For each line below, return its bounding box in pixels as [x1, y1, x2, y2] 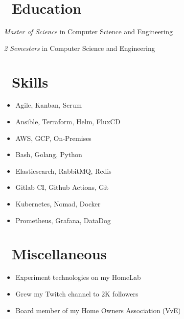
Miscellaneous [12, 244, 107, 264]
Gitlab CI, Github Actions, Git [15, 182, 109, 192]
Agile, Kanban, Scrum [15, 100, 82, 110]
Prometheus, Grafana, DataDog [15, 215, 111, 225]
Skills [12, 71, 48, 91]
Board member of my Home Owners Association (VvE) [15, 305, 181, 315]
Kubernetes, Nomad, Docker [15, 199, 101, 208]
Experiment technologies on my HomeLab [15, 272, 141, 282]
